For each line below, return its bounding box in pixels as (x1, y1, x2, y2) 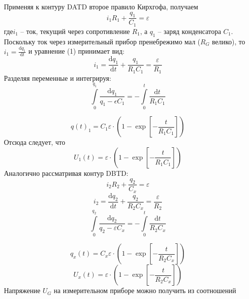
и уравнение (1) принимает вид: (28, 46, 124, 56)
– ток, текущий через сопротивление (20, 26, 130, 36)
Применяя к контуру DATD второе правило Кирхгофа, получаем (4, 1, 198, 11)
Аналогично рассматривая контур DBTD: (4, 167, 128, 178)
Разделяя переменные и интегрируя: (4, 72, 111, 83)
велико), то (212, 36, 246, 46)
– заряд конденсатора (157, 26, 221, 36)
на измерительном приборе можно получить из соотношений (54, 285, 236, 296)
